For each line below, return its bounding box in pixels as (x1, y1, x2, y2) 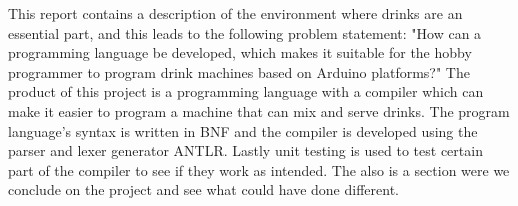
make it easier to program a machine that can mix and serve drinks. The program (8, 100, 510, 121)
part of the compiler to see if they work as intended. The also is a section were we (8, 159, 510, 180)
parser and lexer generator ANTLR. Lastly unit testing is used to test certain (8, 140, 483, 161)
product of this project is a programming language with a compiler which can (8, 81, 484, 102)
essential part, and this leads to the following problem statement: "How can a (8, 22, 482, 43)
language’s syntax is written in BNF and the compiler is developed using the (8, 120, 478, 141)
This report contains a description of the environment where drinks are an (8, 3, 463, 23)
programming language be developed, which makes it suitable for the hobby (8, 42, 472, 63)
